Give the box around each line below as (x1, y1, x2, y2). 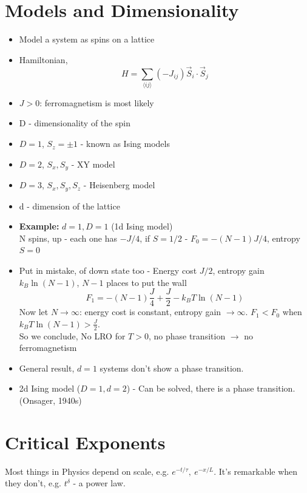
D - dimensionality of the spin (19, 117, 130, 129)
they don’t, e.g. (5, 477, 61, 489)
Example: (19, 220, 59, 233)
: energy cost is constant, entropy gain (79, 305, 221, 318)
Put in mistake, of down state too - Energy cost (19, 263, 197, 276)
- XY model (71, 157, 115, 170)
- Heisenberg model (83, 178, 155, 191)
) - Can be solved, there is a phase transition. (126, 382, 295, 395)
